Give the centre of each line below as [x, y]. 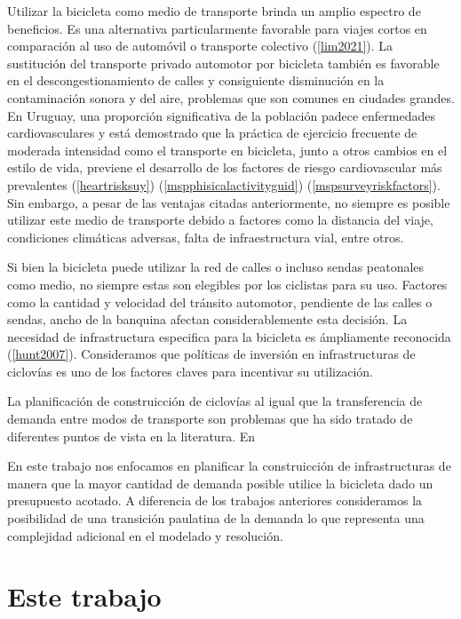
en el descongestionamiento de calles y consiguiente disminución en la [196, 80]
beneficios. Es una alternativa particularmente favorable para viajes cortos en [217, 28]
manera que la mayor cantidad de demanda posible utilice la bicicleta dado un [220, 483]
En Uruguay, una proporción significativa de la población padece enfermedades [222, 115]
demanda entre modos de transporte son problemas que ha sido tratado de [210, 419]
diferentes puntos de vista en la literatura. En [131, 436]
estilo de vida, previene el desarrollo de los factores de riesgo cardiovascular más [225, 167]
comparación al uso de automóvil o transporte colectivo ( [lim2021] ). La [200, 46]
